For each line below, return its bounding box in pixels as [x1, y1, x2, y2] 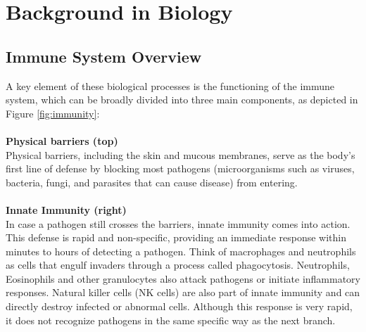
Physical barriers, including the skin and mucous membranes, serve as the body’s [6, 147, 355, 162]
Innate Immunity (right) [6, 202, 127, 217]
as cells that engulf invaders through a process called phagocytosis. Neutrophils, [6, 257, 350, 272]
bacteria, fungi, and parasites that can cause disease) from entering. [6, 174, 298, 189]
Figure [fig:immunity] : [6, 106, 100, 120]
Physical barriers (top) [6, 133, 118, 148]
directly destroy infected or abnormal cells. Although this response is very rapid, [6, 299, 353, 314]
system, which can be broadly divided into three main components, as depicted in [6, 92, 358, 107]
